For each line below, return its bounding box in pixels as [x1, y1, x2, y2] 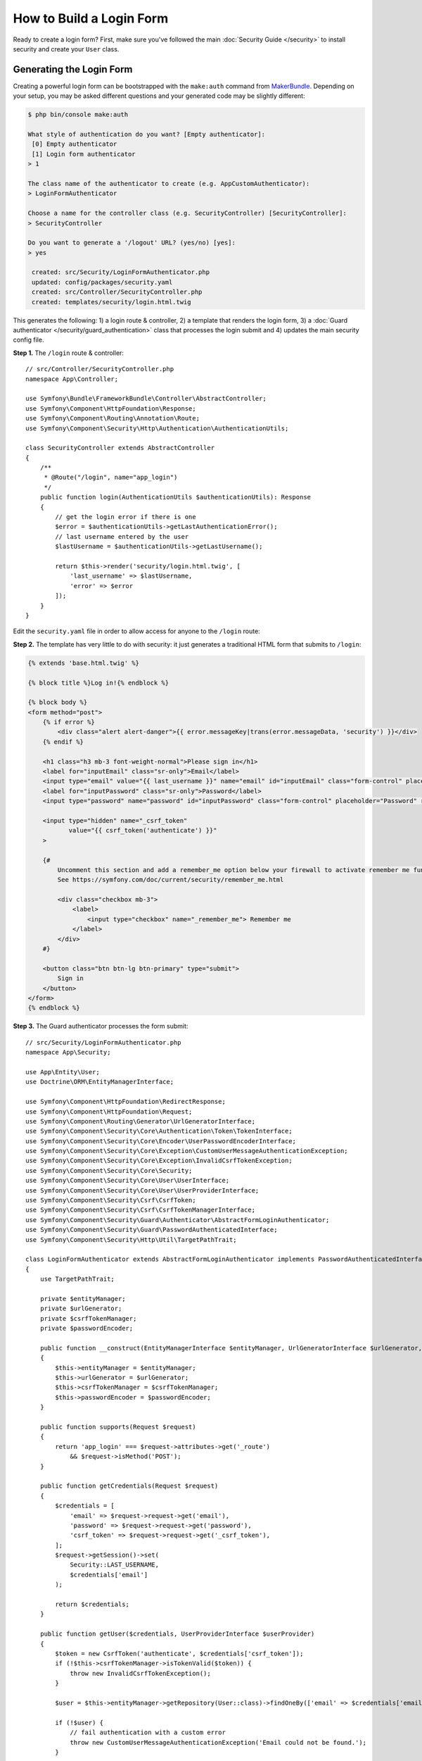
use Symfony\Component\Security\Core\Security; [25, 1166, 193, 1174]
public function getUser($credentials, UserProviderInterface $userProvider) [39, 1630, 315, 1638]
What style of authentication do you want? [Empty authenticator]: [27, 130, 266, 138]
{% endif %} [42, 738, 84, 746]
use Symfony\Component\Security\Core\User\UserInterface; [25, 1176, 230, 1185]
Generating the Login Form [13, 63, 133, 75]
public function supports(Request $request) [39, 1423, 196, 1431]
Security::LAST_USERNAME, [70, 1561, 160, 1569]
